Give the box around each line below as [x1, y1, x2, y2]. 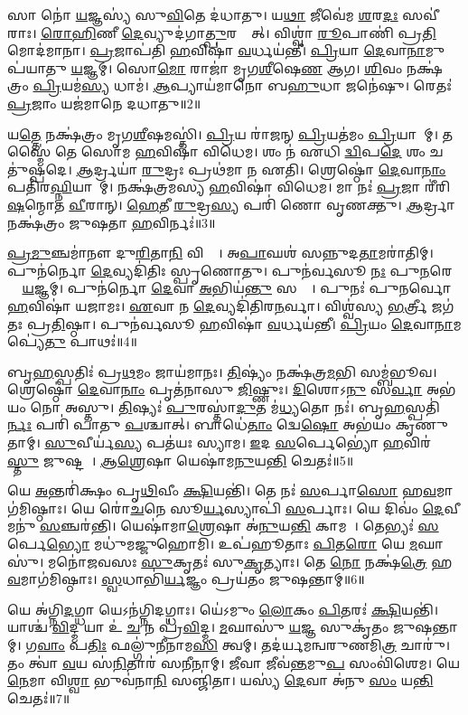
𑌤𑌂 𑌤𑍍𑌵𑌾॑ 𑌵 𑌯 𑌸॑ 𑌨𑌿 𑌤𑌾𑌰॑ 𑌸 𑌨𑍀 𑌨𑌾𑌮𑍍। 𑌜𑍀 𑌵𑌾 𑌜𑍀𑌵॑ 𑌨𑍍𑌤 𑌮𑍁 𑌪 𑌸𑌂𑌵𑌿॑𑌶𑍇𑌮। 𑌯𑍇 [7, 653, 461, 672]
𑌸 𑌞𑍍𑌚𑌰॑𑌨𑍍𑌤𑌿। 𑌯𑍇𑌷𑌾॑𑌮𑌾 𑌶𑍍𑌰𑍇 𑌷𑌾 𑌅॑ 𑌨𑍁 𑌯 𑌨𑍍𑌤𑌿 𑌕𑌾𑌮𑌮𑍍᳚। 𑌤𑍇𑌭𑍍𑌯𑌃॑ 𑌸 [40, 516, 439, 535]
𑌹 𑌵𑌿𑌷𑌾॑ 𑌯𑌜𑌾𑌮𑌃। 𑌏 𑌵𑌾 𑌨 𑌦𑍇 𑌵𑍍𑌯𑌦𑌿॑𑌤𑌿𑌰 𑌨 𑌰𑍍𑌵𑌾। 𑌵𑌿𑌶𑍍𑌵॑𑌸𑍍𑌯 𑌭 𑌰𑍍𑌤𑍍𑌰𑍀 [7, 296, 427, 315]
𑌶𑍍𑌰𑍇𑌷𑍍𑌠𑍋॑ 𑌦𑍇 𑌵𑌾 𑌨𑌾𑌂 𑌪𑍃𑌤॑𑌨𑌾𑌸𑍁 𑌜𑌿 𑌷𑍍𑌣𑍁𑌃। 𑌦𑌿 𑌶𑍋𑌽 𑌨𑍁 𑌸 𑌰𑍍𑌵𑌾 [7, 380, 423, 399]
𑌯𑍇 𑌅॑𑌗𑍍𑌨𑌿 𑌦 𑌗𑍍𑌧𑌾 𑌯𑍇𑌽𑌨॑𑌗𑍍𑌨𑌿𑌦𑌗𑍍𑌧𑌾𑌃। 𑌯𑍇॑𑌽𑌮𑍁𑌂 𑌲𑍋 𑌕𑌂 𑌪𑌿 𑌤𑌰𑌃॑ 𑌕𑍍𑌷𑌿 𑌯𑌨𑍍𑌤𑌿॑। [7, 599, 439, 618]
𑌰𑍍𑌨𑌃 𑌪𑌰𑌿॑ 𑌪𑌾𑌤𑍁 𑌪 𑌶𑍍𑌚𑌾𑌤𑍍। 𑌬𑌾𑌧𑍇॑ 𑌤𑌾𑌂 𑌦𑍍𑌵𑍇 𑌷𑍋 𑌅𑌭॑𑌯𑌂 [7, 415, 391, 434]
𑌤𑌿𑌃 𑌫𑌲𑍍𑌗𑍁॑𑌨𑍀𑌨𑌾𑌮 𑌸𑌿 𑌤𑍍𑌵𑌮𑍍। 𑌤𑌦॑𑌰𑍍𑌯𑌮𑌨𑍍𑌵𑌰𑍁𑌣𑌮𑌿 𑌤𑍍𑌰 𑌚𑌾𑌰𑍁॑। [87, 635, 451, 654]
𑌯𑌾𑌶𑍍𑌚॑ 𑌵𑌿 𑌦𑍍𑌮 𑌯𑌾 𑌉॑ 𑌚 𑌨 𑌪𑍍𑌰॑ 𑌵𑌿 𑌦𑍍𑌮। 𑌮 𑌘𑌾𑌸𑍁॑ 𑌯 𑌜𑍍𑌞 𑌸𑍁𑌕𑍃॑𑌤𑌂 [7, 617, 389, 636]
